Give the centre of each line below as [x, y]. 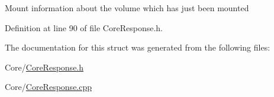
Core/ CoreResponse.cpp [49, 87]
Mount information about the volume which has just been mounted [127, 8]
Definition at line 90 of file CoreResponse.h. [84, 27]
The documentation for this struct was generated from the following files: [138, 47]
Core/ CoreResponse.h [44, 67]
